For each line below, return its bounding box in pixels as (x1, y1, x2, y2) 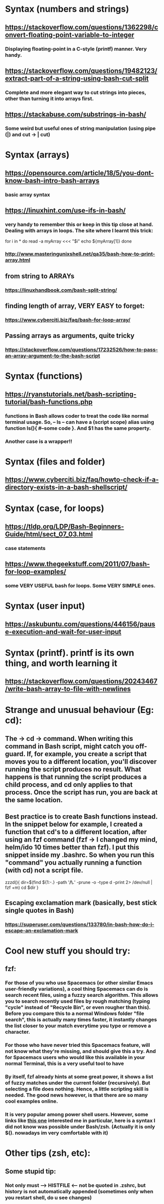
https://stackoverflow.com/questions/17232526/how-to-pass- (5, 346, 158, 353)
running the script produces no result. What (5, 765, 142, 773)
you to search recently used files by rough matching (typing (5, 998, 150, 1005)
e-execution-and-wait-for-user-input (5, 628, 122, 636)
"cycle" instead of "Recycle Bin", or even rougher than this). (5, 1004, 151, 1011)
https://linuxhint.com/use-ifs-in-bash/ (5, 206, 126, 215)
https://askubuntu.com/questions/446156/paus (5, 620, 155, 628)
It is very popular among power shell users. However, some (5, 1111, 148, 1118)
